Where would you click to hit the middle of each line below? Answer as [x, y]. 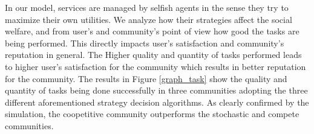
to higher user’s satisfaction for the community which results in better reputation [155, 66]
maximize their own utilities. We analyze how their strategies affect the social [149, 19]
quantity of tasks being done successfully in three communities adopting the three [156, 90]
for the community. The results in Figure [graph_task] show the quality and [146, 78]
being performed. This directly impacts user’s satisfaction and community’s [145, 43]
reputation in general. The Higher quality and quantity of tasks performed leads [153, 55]
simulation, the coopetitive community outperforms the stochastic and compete [152, 114]
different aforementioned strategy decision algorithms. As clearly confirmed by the [157, 102]
